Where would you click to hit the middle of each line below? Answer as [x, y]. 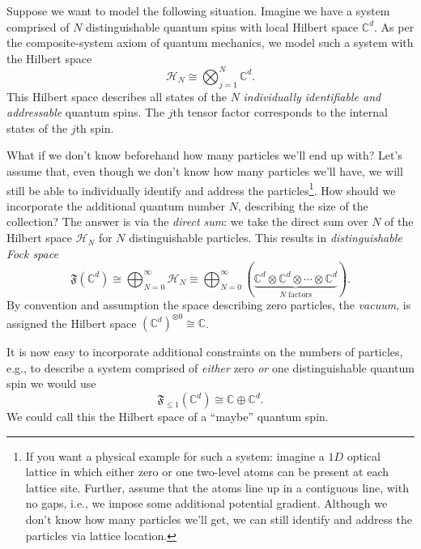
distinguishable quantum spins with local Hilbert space [222, 26]
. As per [394, 26]
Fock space [32, 253]
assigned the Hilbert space [72, 323]
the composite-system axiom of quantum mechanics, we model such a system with [210, 43]
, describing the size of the [303, 205]
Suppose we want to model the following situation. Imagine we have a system [198, 11]
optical [364, 455]
